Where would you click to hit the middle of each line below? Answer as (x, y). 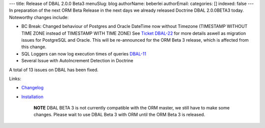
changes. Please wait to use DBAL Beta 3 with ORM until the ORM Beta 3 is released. (119, 115)
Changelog (32, 88)
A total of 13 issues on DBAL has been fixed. (54, 70)
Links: (15, 78)
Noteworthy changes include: (39, 17)
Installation (32, 97)
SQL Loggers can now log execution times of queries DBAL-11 (84, 53)
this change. (34, 47)
